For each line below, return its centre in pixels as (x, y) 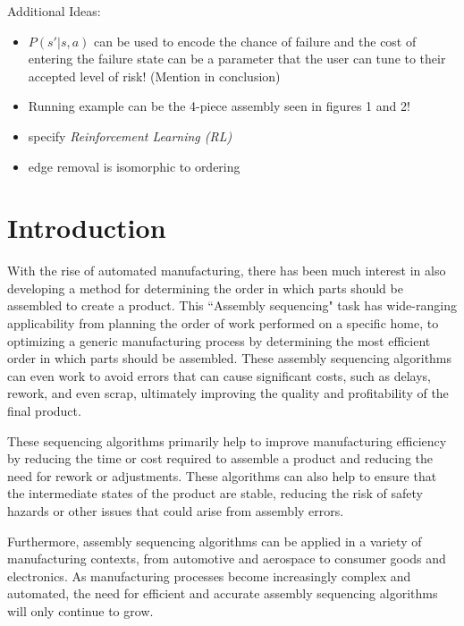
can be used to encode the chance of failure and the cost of (255, 41)
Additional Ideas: (54, 11)
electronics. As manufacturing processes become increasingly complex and (209, 575)
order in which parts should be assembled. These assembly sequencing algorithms (230, 358)
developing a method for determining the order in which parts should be (205, 288)
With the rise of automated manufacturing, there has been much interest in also (227, 271)
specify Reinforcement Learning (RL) (130, 135)
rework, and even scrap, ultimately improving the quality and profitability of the (228, 393)
